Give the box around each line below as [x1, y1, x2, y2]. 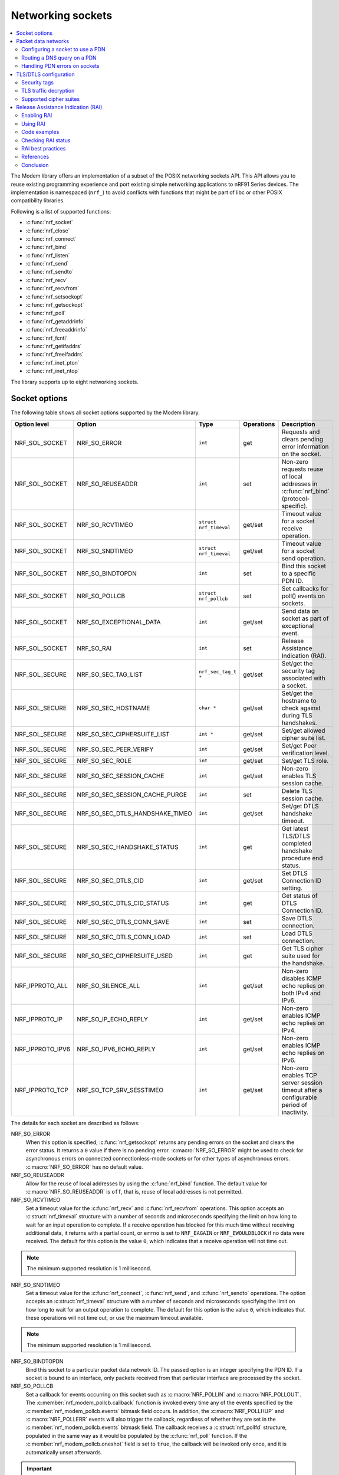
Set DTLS [281, 869, 308, 877]
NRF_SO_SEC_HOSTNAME [77, 704, 150, 712]
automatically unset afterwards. [25, 1448, 103, 1456]
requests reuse [281, 465, 324, 473]
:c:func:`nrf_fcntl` [25, 334, 68, 342]
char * [198, 705, 216, 711]
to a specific [281, 569, 316, 578]
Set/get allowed [281, 726, 325, 735]
